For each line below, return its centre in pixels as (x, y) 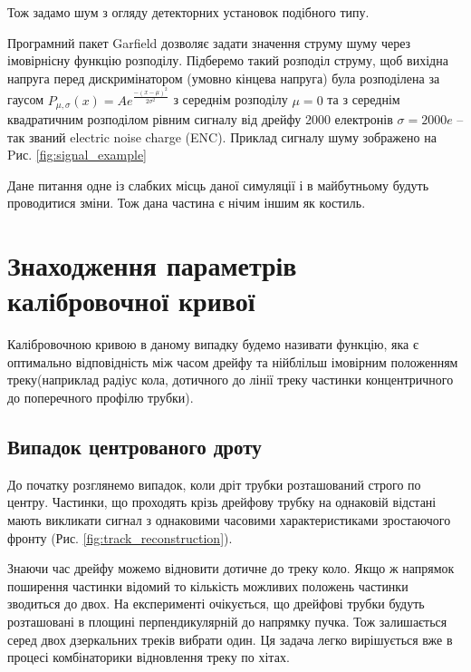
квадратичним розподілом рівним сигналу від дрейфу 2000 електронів (200, 118)
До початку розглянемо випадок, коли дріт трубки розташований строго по (214, 484)
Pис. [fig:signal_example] (77, 155)
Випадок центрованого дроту (135, 447)
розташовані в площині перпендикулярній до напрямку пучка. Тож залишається (227, 621)
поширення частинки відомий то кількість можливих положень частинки (208, 585)
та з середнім (364, 99)
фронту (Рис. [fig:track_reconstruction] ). (120, 537)
